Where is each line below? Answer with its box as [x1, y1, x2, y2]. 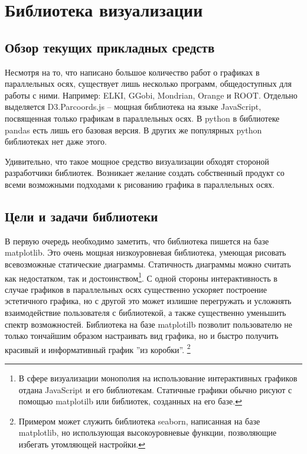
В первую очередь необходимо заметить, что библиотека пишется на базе [5, 234, 269, 247]
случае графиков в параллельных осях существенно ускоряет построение [5, 283, 267, 295]
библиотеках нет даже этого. [5, 135, 107, 148]
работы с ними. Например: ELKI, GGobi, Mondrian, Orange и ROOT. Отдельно [5, 89, 298, 101]
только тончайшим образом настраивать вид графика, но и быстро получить [5, 329, 279, 342]
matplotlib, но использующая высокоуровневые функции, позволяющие [18, 426, 277, 439]
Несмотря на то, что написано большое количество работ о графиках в [5, 66, 260, 78]
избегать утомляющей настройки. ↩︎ [18, 437, 145, 450]
